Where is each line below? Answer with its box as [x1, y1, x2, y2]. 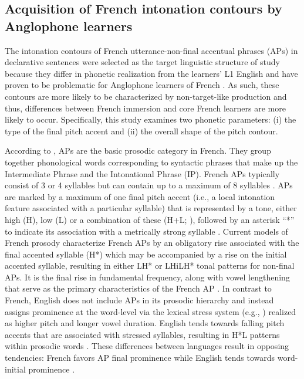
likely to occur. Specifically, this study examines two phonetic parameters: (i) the [5, 113, 296, 126]
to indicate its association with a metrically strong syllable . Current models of [5, 225, 288, 237]
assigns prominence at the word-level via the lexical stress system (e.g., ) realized [5, 305, 296, 317]
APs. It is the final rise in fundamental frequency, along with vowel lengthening [5, 270, 290, 283]
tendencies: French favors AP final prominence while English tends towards [5, 351, 275, 364]
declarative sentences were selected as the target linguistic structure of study [5, 56, 280, 68]
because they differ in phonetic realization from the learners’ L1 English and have [5, 67, 298, 79]
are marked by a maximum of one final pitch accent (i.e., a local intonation [5, 190, 275, 202]
